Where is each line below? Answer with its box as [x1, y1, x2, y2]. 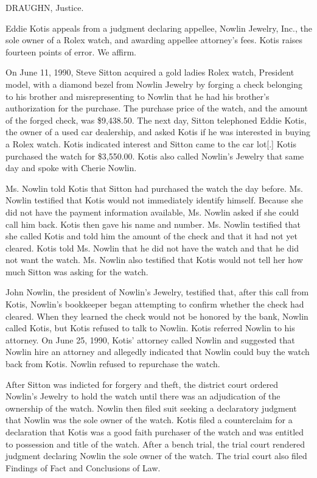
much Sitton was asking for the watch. [5, 265, 148, 278]
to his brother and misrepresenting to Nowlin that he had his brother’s [5, 90, 270, 102]
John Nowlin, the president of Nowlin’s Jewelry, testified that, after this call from [5, 286, 309, 298]
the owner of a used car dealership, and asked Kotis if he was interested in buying [5, 125, 311, 138]
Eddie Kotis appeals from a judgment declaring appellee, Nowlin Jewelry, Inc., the [5, 21, 312, 34]
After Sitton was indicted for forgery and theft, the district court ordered [5, 378, 279, 390]
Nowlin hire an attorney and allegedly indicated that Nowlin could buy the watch [5, 345, 310, 358]
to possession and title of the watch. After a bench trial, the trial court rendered [5, 437, 305, 450]
